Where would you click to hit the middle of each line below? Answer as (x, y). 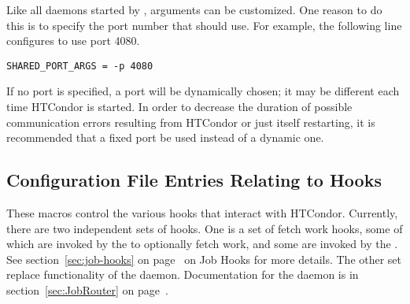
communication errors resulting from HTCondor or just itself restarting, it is (191, 122)
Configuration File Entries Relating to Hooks (194, 180)
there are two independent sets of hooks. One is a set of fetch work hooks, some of (205, 228)
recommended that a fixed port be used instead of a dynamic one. (165, 137)
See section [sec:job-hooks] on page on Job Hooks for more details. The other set (204, 259)
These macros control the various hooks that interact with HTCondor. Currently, (202, 213)
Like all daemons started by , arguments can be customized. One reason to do (194, 9)
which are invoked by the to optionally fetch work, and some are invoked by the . (202, 244)
